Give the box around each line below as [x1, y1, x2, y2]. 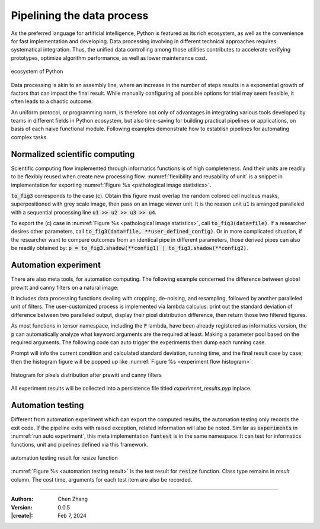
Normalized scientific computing [11, 149, 135, 159]
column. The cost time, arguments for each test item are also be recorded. [11, 476, 193, 483]
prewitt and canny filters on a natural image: [11, 284, 119, 291]
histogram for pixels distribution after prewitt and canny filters [11, 371, 162, 379]
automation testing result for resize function [11, 454, 118, 461]
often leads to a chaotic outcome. [11, 98, 93, 105]
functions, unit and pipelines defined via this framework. [11, 441, 149, 448]
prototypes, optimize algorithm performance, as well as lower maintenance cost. [11, 54, 207, 62]
